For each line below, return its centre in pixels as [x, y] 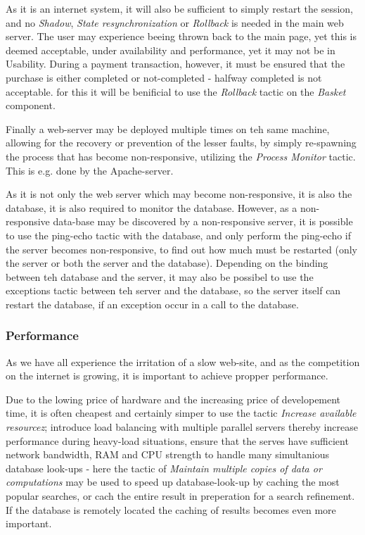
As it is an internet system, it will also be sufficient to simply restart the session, [180, 8]
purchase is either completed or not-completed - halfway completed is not [164, 77]
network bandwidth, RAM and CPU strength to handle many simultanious [168, 454]
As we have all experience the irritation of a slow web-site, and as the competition [183, 361]
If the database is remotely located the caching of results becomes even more [171, 509]
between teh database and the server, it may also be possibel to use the [160, 276]
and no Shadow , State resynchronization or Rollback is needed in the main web [175, 22]
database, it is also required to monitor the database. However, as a [152, 207]
